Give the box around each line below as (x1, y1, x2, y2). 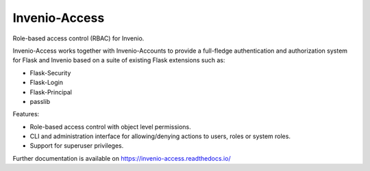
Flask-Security (29, 68, 71, 77)
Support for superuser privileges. (29, 142, 124, 150)
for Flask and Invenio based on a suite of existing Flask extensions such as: (12, 56, 225, 64)
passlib (29, 97, 51, 105)
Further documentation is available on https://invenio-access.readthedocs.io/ (12, 154, 231, 162)
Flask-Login (29, 79, 63, 87)
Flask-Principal (29, 88, 72, 96)
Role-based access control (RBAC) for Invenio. (12, 34, 145, 42)
